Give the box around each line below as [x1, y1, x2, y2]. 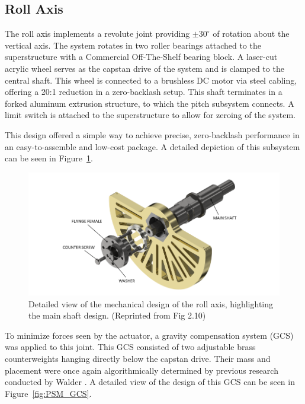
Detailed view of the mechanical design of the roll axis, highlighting [28, 297, 274, 310]
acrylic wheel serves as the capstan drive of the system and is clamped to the [5, 62, 284, 74]
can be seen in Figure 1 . [5, 152, 93, 164]
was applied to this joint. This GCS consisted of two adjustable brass [5, 341, 256, 353]
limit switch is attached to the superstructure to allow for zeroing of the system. [5, 109, 296, 121]
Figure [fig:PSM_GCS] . [5, 387, 92, 399]
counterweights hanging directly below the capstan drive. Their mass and [5, 352, 271, 365]
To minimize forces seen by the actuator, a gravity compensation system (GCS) [5, 329, 294, 341]
